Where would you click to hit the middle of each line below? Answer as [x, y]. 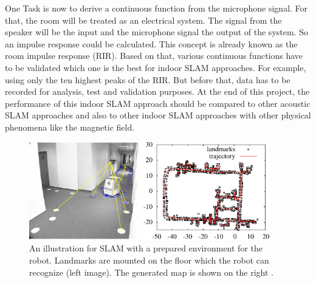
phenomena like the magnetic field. [70, 127]
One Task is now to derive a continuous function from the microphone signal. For [156, 8]
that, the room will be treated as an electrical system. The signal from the [143, 20]
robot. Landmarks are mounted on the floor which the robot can [149, 260]
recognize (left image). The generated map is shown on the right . [151, 272]
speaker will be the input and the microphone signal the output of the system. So [156, 32]
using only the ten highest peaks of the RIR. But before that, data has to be [148, 79]
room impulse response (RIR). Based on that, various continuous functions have [154, 56]
